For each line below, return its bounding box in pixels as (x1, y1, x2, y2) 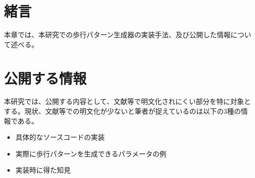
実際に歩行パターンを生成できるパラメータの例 (15, 148, 167, 158)
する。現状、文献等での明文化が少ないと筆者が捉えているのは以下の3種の (4, 106, 241, 116)
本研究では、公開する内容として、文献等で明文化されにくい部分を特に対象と (4, 96, 251, 106)
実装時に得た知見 (15, 165, 71, 175)
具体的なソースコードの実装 (15, 132, 105, 142)
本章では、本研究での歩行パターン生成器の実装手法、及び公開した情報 (4, 29, 231, 40)
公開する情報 (4, 68, 87, 88)
